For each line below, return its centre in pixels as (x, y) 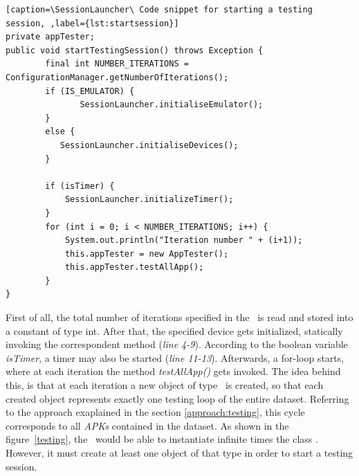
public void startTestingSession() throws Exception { (135, 50)
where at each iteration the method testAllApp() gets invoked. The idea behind (173, 371)
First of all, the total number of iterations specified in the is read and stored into (179, 317)
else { (60, 132)
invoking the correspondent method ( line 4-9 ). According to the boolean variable (177, 344)
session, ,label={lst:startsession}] (92, 23)
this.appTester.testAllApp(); (134, 267)
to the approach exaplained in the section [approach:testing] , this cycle (155, 412)
